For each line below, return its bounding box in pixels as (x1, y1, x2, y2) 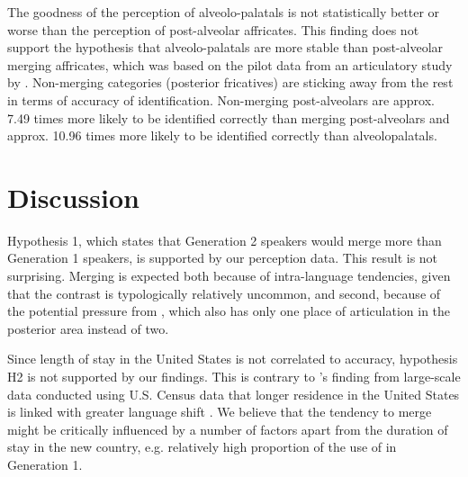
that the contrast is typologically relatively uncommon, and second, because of (7, 283, 441, 302)
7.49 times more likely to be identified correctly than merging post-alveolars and (7, 108, 450, 127)
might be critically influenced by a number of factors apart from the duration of (7, 419, 448, 438)
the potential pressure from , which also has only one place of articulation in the (7, 301, 451, 320)
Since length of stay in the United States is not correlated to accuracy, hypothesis (7, 349, 458, 368)
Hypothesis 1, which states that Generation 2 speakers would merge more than (7, 230, 442, 249)
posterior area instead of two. (7, 319, 169, 337)
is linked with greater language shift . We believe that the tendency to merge (7, 402, 432, 421)
